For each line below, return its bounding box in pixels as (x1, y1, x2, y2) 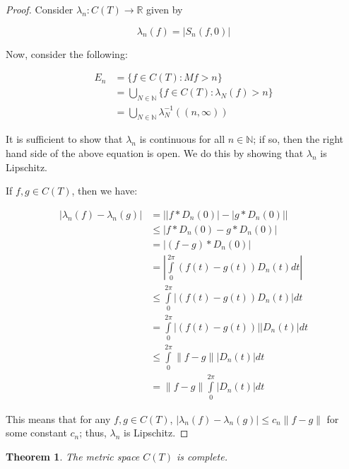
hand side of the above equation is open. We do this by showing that (6, 145, 304, 160)
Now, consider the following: (6, 46, 128, 61)
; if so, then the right (253, 132, 343, 146)
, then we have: (71, 183, 138, 198)
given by (146, 2, 183, 16)
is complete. (176, 448, 227, 463)
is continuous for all (139, 132, 225, 146)
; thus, (79, 425, 107, 440)
